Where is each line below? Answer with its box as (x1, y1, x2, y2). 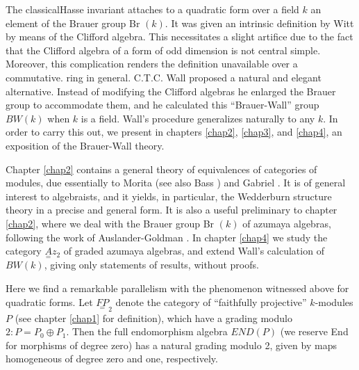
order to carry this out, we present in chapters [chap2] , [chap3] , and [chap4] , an (6, 124, 342, 139)
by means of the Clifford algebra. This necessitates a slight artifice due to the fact (6, 29, 353, 44)
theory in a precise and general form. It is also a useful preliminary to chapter (6, 202, 337, 217)
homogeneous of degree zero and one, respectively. (6, 351, 218, 366)
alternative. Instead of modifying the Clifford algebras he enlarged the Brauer (6, 83, 336, 98)
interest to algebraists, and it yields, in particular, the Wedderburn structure (6, 188, 332, 203)
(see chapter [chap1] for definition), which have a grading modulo (15, 310, 292, 325)
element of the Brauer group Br (6, 15, 140, 30)
